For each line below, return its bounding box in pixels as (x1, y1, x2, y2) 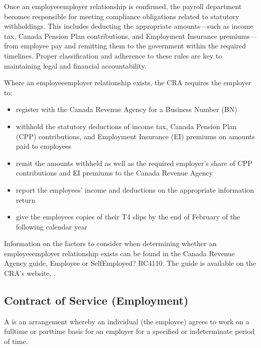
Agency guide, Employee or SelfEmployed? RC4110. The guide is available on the (4, 258, 256, 268)
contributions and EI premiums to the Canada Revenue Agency (16, 167, 213, 178)
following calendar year (16, 221, 87, 231)
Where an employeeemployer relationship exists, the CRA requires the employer (4, 77, 251, 88)
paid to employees (16, 141, 72, 151)
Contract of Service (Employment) (4, 293, 189, 308)
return (16, 194, 36, 205)
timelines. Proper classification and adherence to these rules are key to (4, 50, 222, 61)
